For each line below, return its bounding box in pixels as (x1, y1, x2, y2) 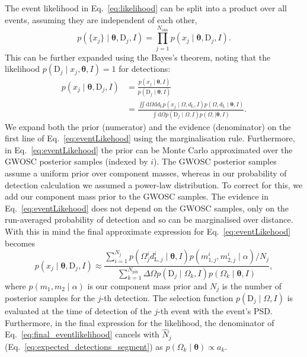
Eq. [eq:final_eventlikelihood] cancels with (5, 328, 159, 340)
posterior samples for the (5, 291, 95, 304)
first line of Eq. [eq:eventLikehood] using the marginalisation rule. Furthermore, (5, 132, 295, 144)
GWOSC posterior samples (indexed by (5, 155, 148, 168)
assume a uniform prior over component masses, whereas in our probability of (5, 167, 287, 179)
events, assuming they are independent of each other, (5, 13, 197, 26)
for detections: (119, 62, 171, 75)
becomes (5, 236, 36, 249)
